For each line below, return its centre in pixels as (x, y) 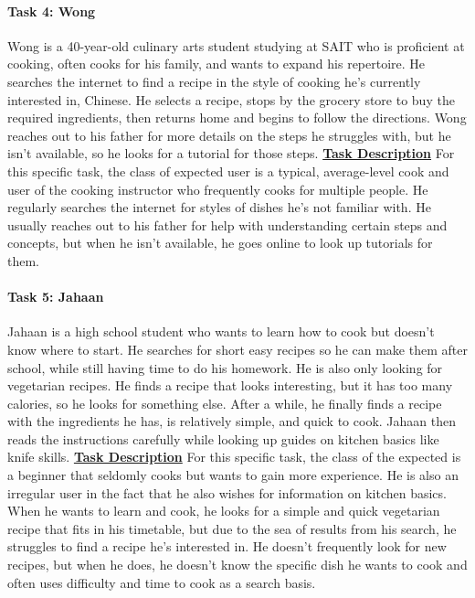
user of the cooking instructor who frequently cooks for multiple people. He (218, 189)
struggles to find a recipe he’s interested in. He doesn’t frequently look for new (227, 546)
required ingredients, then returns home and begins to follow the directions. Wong (237, 117)
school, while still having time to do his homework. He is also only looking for (225, 367)
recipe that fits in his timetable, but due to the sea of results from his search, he (232, 528)
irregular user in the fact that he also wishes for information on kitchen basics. (227, 492)
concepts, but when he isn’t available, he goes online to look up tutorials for (220, 243)
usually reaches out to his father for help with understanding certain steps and (227, 224)
